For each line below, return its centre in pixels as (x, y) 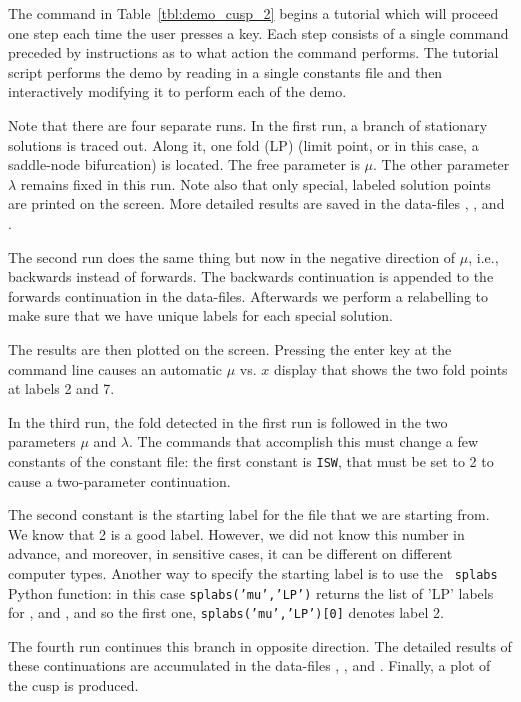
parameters (42, 441)
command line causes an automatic (115, 368)
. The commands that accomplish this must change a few (304, 441)
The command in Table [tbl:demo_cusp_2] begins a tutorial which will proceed (253, 13)
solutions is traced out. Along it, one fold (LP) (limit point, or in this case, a (243, 144)
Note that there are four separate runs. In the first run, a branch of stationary (248, 124)
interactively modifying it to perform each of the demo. (177, 91)
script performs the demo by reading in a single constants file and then (225, 71)
